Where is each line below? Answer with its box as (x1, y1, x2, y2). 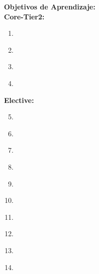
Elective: (4, 94, 34, 105)
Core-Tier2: (4, 11, 45, 21)
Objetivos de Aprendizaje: (4, 1, 96, 11)
